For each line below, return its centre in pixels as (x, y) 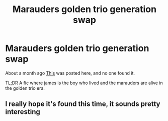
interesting (23, 112)
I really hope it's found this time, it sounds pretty (83, 104)
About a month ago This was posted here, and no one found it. (70, 73)
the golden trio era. (25, 88)
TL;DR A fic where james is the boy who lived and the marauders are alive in (84, 83)
